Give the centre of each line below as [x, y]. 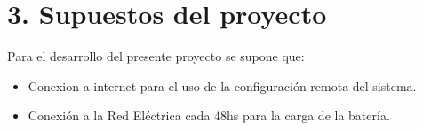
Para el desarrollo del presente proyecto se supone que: [156, 56]
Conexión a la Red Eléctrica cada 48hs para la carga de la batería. [209, 115]
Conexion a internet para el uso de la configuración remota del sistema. [222, 85]
